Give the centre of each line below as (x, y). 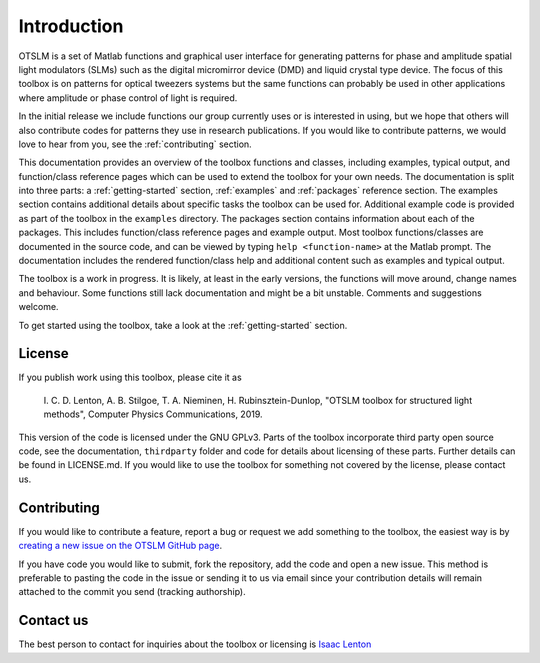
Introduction (71, 26)
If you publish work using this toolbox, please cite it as (130, 377)
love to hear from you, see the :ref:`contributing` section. (135, 144)
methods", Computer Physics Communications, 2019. (153, 414)
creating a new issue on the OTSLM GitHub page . (120, 546)
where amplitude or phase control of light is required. (128, 97)
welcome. (38, 307)
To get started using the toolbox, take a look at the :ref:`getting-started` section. (183, 325)
